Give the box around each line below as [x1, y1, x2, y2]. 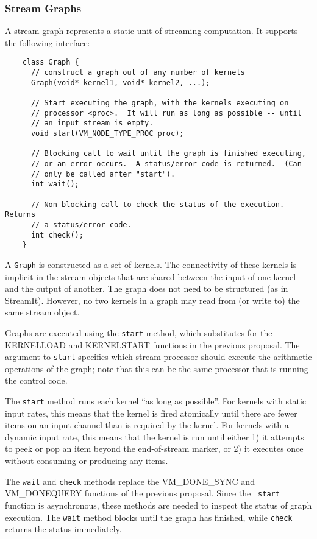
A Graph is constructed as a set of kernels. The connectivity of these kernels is [5, 258, 297, 270]
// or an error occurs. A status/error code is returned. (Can [30, 159, 302, 168]
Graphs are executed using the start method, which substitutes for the [5, 326, 272, 339]
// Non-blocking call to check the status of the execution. [30, 200, 285, 209]
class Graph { [22, 58, 79, 67]
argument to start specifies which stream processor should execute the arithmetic [5, 350, 312, 363]
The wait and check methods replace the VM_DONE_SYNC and [5, 474, 255, 487]
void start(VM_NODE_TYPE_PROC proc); [30, 129, 184, 138]
